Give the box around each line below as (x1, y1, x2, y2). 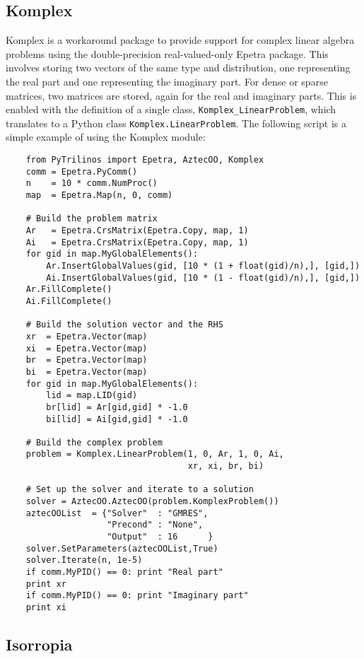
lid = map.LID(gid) (46, 390, 138, 401)
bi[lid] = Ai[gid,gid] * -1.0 (46, 414, 188, 424)
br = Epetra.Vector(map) (25, 355, 148, 366)
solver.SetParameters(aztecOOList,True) (25, 543, 218, 554)
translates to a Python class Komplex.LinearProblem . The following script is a (6, 115, 347, 130)
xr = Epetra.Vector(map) (25, 331, 148, 342)
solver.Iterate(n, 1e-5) (25, 555, 143, 566)
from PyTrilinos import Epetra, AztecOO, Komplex (25, 155, 264, 165)
